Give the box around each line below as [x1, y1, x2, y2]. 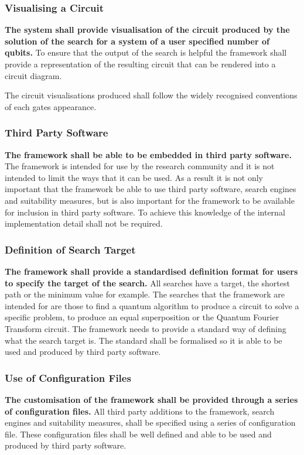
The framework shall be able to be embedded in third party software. [5, 148, 292, 160]
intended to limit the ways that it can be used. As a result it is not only [5, 171, 264, 183]
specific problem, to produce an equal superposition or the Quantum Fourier [5, 311, 279, 323]
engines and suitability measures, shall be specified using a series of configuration [5, 416, 296, 429]
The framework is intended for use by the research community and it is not [5, 160, 275, 172]
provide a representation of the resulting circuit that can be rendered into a [5, 58, 276, 70]
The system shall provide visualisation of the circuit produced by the [5, 23, 290, 36]
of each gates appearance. [5, 100, 97, 112]
